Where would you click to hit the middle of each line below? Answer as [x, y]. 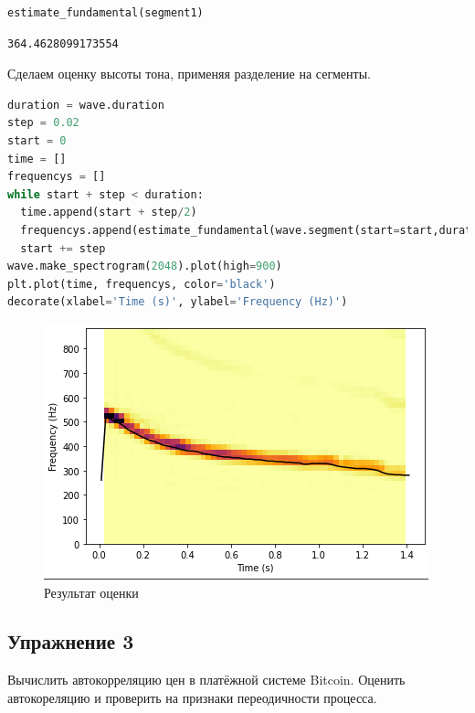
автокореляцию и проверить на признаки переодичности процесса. [192, 697]
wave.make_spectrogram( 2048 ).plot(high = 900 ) [145, 266]
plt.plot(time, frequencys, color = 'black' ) [142, 284]
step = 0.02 [43, 123]
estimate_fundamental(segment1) [106, 13]
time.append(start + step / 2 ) [109, 213]
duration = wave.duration [86, 105]
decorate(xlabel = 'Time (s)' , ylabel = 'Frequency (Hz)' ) [178, 302]
